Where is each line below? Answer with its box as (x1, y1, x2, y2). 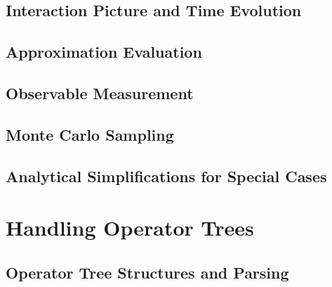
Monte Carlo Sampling (6, 123, 174, 145)
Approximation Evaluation (6, 41, 202, 63)
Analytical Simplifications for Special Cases (6, 165, 327, 186)
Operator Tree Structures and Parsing (6, 261, 289, 283)
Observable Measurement (6, 82, 194, 103)
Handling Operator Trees (6, 213, 254, 242)
